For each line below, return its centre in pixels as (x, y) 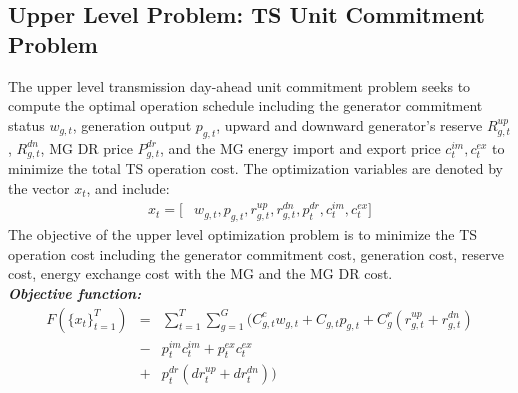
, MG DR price (86, 147)
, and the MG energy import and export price (300, 147)
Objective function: (75, 292)
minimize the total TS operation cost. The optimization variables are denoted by (255, 168)
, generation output (132, 124)
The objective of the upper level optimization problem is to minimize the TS (243, 234)
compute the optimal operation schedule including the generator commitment (245, 105)
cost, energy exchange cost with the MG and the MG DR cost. (200, 273)
